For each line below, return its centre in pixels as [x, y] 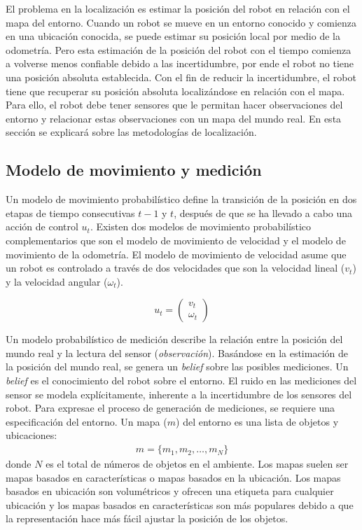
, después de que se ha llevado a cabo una [263, 212]
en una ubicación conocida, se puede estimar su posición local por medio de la [173, 36]
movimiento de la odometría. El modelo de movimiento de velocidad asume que [176, 254]
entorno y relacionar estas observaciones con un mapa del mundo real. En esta [174, 118]
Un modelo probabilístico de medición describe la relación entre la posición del [174, 339]
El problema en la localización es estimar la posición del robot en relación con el [178, 8]
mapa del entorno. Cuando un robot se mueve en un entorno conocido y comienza [181, 22]
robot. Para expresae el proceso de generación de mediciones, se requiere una [170, 408]
